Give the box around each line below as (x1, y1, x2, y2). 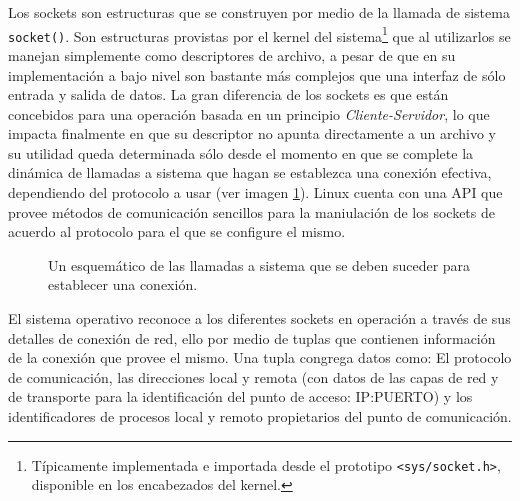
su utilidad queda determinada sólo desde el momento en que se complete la (8, 142, 474, 163)
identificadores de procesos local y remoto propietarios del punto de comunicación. (8, 406, 512, 426)
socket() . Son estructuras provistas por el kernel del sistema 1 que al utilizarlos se (8, 22, 511, 46)
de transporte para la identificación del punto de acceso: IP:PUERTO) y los (8, 386, 473, 407)
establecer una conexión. (48, 274, 198, 295)
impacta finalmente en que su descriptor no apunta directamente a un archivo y (8, 123, 496, 144)
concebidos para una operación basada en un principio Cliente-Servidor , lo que (8, 103, 490, 124)
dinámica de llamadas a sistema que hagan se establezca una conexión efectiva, (8, 162, 492, 183)
